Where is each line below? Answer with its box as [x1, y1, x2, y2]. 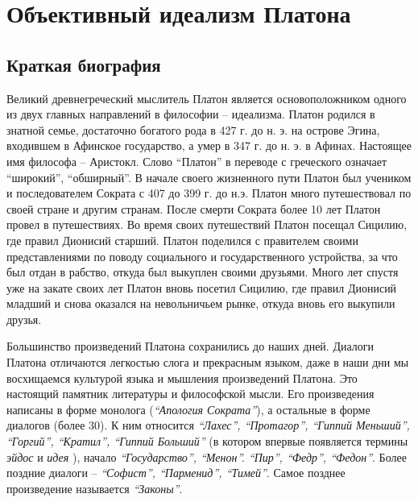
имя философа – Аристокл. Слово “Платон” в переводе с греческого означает [6, 152, 387, 169]
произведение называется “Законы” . [6, 479, 183, 496]
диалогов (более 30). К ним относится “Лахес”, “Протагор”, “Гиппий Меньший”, [6, 417, 410, 434]
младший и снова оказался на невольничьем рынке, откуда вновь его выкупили [6, 295, 395, 312]
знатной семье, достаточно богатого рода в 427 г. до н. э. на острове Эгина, [6, 121, 380, 138]
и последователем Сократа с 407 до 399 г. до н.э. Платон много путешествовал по [6, 185, 412, 201]
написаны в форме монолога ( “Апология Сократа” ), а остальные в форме [6, 400, 370, 417]
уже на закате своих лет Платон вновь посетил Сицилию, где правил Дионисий [6, 279, 397, 296]
